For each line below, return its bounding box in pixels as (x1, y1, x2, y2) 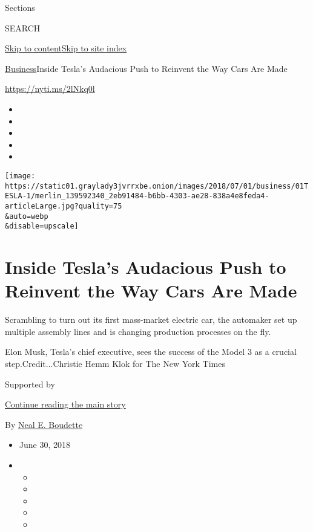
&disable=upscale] (5, 222, 79, 231)
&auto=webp (5, 212, 48, 221)
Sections (5, 1, 35, 13)
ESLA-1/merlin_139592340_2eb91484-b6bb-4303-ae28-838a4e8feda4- (5, 192, 269, 201)
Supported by (5, 377, 55, 390)
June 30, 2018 (19, 438, 70, 451)
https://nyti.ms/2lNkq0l (5, 82, 95, 95)
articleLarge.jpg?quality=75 (5, 201, 122, 210)
